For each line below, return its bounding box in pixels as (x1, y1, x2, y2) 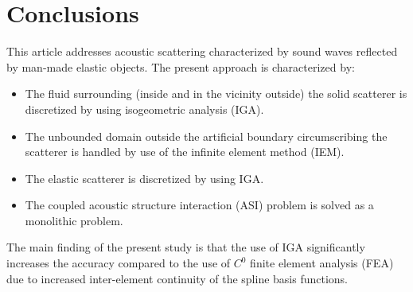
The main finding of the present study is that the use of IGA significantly (6, 239, 365, 255)
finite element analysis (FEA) (250, 255, 394, 271)
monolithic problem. (25, 212, 123, 228)
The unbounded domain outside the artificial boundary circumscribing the (25, 127, 388, 144)
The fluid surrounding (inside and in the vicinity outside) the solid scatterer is (25, 85, 407, 102)
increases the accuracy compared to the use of (6, 255, 231, 271)
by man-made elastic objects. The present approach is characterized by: (6, 58, 355, 75)
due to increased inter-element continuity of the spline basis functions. (6, 270, 349, 286)
